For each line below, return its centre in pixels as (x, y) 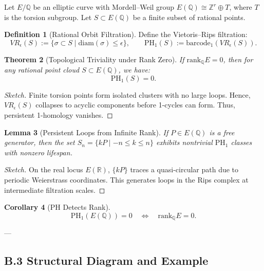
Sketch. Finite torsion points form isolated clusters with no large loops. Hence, (127, 94)
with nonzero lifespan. (38, 152)
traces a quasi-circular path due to (184, 169)
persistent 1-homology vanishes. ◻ (59, 115)
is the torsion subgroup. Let (48, 17)
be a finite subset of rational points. (189, 17)
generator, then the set (40, 142)
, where (241, 7)
